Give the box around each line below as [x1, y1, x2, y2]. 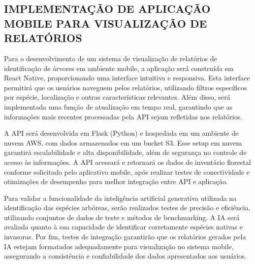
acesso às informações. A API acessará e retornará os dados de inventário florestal [4, 156, 251, 167]
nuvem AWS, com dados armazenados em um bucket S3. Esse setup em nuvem [4, 137, 242, 148]
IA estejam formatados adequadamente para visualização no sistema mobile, [4, 241, 234, 251]
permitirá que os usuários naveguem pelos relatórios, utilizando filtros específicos [4, 82, 247, 92]
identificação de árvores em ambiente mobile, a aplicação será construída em [4, 63, 234, 73]
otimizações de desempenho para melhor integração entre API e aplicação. [4, 176, 228, 187]
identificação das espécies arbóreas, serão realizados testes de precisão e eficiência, [4, 202, 251, 213]
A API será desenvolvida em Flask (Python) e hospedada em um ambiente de [4, 128, 239, 138]
